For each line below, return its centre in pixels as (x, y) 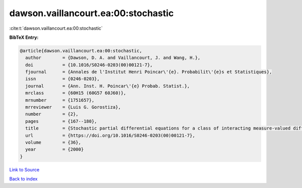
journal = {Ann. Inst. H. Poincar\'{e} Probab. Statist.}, (108, 86)
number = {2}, (52, 114)
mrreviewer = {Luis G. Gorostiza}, (73, 107)
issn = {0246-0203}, (63, 79)
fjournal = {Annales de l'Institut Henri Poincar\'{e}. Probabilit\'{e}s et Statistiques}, (149, 72)
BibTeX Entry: (24, 37)
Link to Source (24, 169)
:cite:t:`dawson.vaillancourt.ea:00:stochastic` (56, 28)
